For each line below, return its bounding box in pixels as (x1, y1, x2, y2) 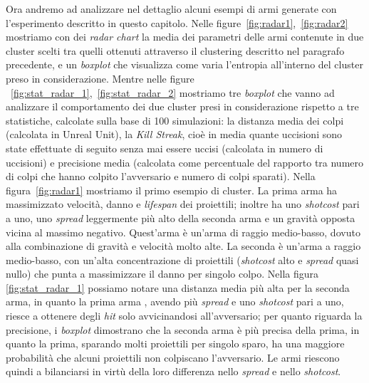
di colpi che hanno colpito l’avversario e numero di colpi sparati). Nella (6, 169, 316, 184)
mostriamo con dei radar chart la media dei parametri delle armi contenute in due (6, 29, 364, 44)
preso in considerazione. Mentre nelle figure (6, 70, 194, 85)
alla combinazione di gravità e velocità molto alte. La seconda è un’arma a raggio (6, 238, 361, 253)
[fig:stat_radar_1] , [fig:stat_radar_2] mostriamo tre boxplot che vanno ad (11, 85, 335, 100)
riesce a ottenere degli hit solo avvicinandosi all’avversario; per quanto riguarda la (6, 308, 363, 323)
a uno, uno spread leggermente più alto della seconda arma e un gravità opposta (6, 210, 355, 225)
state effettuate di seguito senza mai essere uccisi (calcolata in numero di (6, 140, 323, 155)
